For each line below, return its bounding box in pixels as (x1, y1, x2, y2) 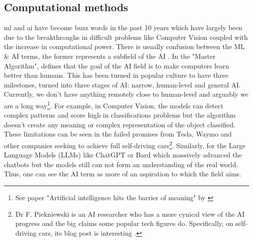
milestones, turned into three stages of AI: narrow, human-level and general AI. (4, 79, 241, 89)
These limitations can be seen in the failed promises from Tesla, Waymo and (4, 129, 232, 139)
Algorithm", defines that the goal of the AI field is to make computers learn (4, 60, 229, 70)
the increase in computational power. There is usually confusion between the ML (4, 41, 245, 52)
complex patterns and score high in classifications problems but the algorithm (4, 110, 236, 120)
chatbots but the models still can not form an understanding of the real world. (4, 159, 238, 169)
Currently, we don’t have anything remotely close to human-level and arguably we (4, 89, 249, 99)
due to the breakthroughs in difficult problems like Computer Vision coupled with (4, 32, 248, 42)
